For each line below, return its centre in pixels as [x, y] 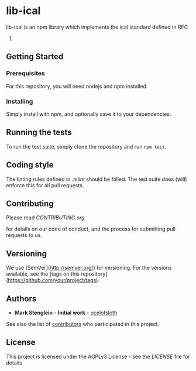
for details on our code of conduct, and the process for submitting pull [91, 229]
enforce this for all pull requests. [45, 185]
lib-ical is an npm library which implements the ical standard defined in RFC [97, 27]
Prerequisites [25, 73]
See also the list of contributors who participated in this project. [83, 324]
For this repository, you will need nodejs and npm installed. [77, 86]
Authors [21, 299]
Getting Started [35, 57]
